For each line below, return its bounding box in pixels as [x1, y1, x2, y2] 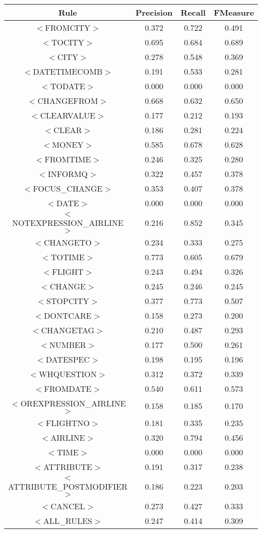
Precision [135, 7, 173, 18]
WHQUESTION [39, 368, 97, 380]
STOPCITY [46, 295, 89, 307]
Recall [180, 7, 206, 18]
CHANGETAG [41, 324, 95, 336]
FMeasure [214, 7, 254, 18]
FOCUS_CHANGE [33, 183, 103, 194]
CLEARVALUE [40, 109, 96, 121]
